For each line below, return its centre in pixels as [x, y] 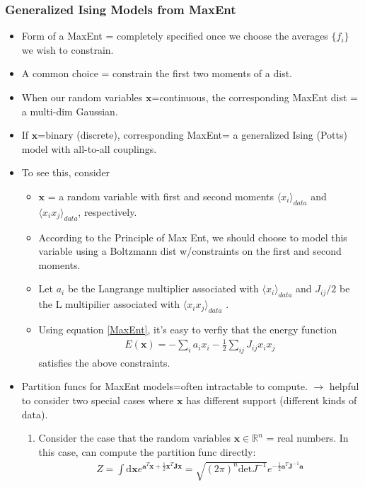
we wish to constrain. [68, 49]
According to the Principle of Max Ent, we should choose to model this [193, 237]
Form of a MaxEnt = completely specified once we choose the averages [175, 36]
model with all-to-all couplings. [89, 148]
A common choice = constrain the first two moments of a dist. [157, 73]
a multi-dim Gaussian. [70, 111]
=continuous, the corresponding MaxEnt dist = [255, 97]
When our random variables [82, 97]
